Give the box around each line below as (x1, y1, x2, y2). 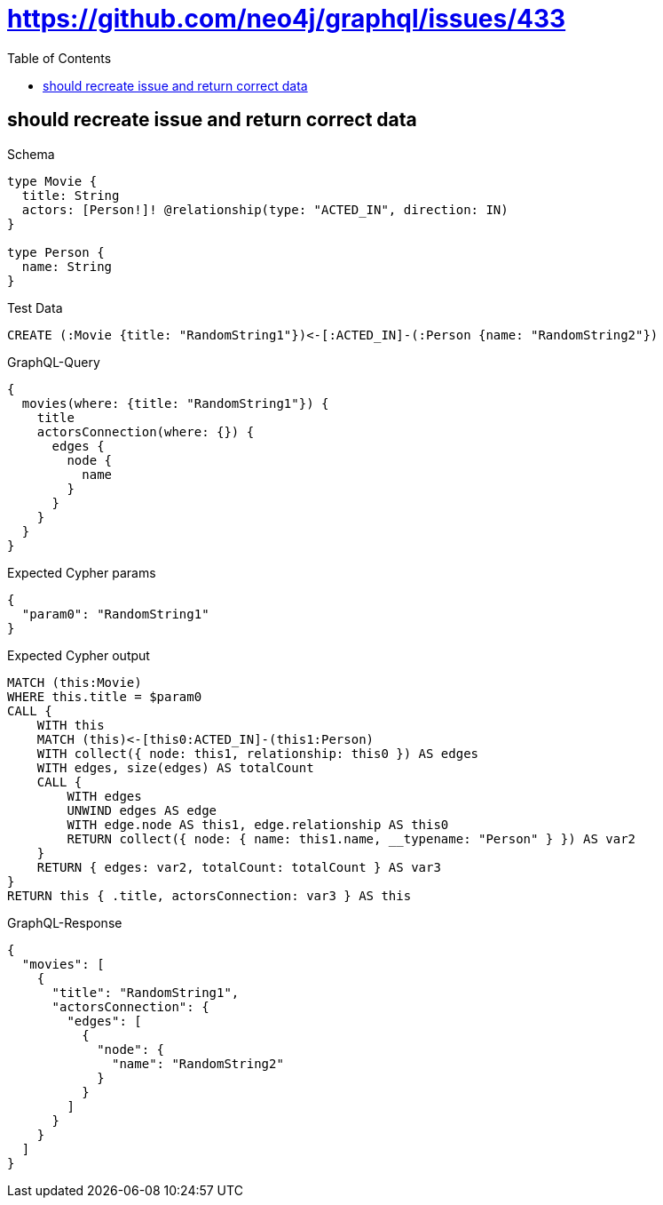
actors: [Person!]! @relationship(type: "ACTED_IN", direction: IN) (21, 202, 509, 217)
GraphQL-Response (7, 914, 122, 930)
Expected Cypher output (7, 647, 150, 663)
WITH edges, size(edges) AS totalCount (36, 760, 314, 775)
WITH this (36, 717, 105, 732)
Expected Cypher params (7, 564, 156, 580)
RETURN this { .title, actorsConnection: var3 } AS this (7, 888, 412, 903)
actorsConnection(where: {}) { (36, 424, 255, 439)
